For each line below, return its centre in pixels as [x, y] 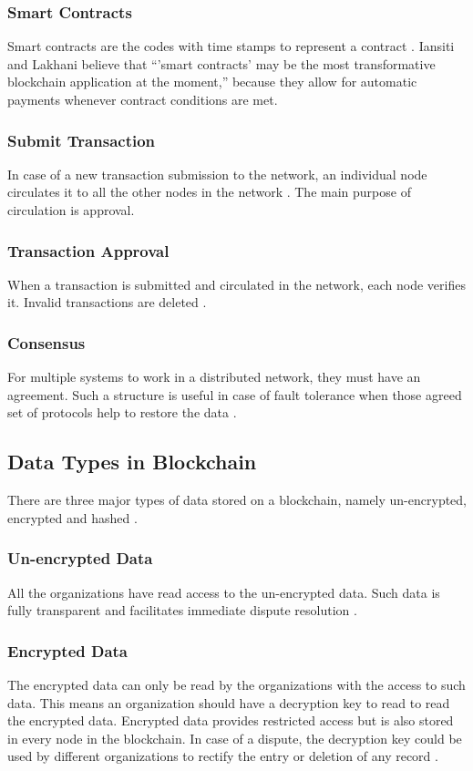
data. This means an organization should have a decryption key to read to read [229, 702]
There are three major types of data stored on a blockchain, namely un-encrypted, [237, 500]
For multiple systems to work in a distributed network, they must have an [214, 377]
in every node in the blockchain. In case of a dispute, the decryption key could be [235, 738]
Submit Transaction [82, 140]
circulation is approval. [71, 210]
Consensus [46, 342]
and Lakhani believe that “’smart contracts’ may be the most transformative [221, 63]
